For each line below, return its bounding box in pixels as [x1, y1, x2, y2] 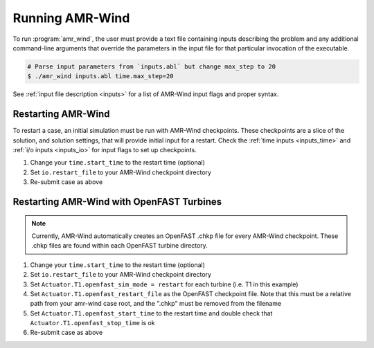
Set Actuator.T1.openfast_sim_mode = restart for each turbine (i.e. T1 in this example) [30, 280, 299, 289]
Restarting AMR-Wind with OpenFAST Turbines [12, 196, 222, 208]
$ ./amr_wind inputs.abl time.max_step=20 [27, 73, 174, 80]
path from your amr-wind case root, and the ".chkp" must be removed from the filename [30, 300, 282, 308]
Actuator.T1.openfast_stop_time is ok [30, 319, 155, 327]
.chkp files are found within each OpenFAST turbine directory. [31, 241, 208, 250]
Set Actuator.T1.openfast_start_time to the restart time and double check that [30, 309, 273, 318]
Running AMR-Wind [12, 10, 130, 26]
